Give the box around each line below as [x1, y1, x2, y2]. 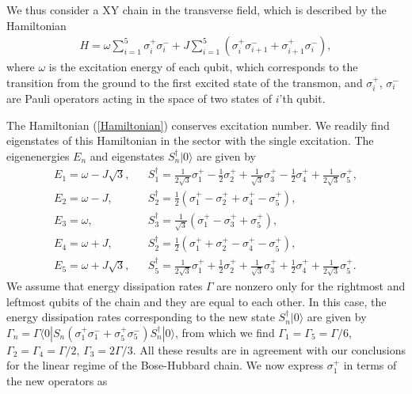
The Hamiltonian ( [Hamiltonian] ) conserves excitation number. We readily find [6, 116, 390, 133]
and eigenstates [90, 148, 165, 165]
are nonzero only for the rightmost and [216, 277, 406, 294]
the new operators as [6, 372, 108, 388]
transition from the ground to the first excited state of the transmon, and [6, 74, 363, 90]
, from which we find [175, 324, 275, 340]
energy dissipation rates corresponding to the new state [6, 309, 275, 325]
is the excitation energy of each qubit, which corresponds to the [48, 59, 358, 75]
